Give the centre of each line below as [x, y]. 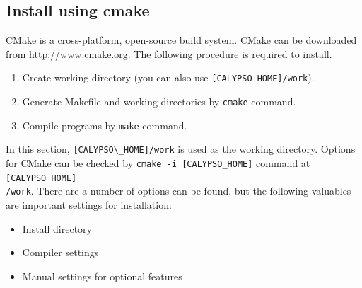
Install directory [57, 228]
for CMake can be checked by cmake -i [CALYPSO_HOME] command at [158, 163]
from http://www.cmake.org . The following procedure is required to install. [169, 53]
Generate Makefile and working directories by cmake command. [159, 102]
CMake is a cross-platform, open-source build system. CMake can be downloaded [181, 40]
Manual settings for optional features [102, 276]
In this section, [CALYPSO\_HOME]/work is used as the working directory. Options [181, 149]
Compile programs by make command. [105, 125]
